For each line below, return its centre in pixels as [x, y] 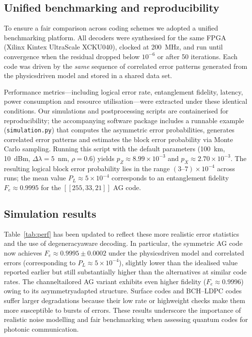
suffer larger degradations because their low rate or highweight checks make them [125, 300]
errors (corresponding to [40, 262]
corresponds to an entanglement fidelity [170, 178]
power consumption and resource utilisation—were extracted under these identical [126, 101]
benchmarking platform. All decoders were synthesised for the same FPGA [115, 37]
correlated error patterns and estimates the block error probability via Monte [118, 139]
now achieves [23, 252]
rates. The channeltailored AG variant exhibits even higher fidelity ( [105, 281]
